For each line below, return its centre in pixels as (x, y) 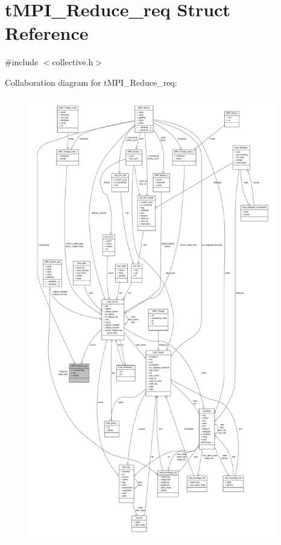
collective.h (73, 62)
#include (22, 62)
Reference (47, 33)
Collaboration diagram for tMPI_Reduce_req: (91, 82)
